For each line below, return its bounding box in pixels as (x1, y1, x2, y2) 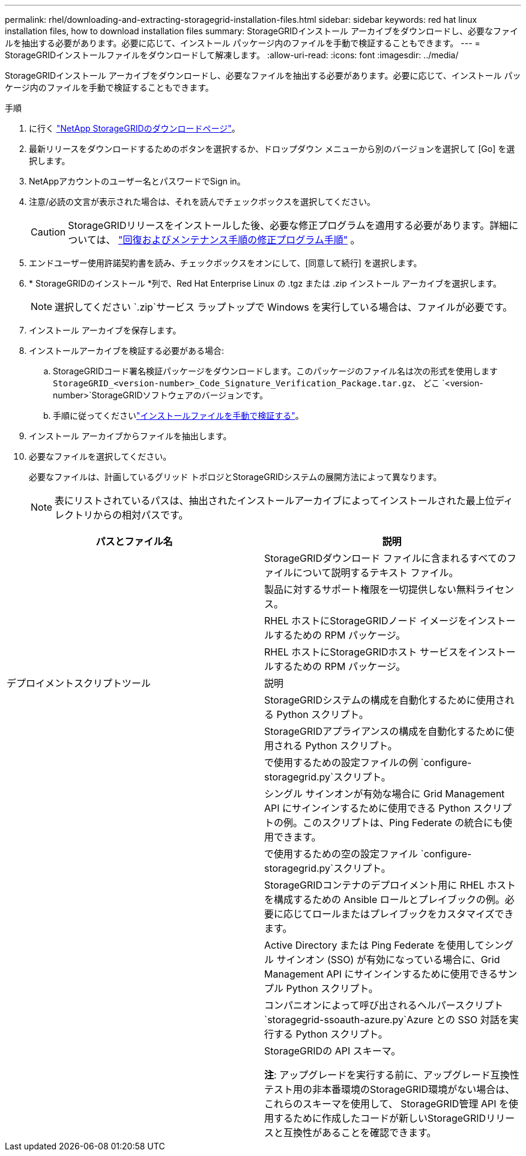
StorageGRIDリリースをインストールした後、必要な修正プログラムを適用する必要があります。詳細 (68, 219, 509, 231)
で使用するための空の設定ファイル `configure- (264, 848, 472, 860)
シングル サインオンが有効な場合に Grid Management (264, 788, 505, 800)
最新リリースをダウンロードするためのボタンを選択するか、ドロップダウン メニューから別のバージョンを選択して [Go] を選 (29, 144, 515, 154)
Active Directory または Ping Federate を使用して (264, 939, 485, 951)
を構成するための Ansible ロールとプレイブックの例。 (264, 893, 505, 905)
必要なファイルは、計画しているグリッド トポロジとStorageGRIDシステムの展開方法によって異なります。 (29, 472, 442, 482)
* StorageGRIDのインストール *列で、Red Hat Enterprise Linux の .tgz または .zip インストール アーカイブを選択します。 (29, 278, 502, 288)
